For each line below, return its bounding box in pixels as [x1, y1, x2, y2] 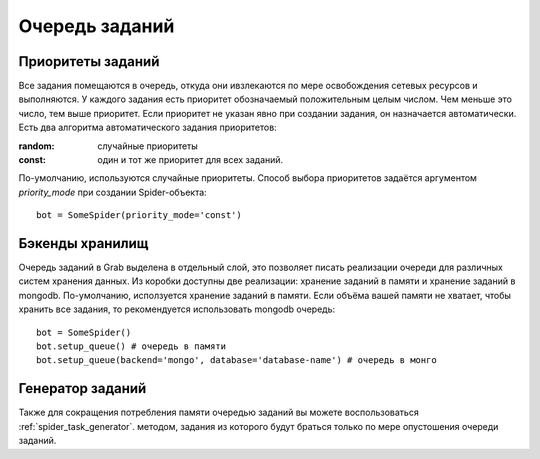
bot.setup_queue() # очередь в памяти [36, 341, 227, 352]
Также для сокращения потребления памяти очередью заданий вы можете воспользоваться [18, 406, 419, 419]
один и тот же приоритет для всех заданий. [97, 154, 284, 166]
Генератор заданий [18, 380, 147, 397]
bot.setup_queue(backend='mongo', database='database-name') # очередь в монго [36, 355, 437, 366]
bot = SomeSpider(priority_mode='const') [36, 210, 242, 221]
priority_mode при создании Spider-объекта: [18, 186, 207, 198]
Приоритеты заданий [18, 53, 160, 70]
